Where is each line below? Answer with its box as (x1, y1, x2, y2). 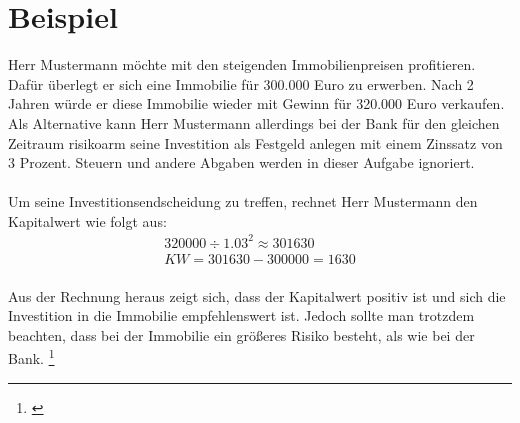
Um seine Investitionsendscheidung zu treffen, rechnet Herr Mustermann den (8, 191, 478, 212)
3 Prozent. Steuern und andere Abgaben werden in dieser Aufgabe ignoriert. (8, 152, 475, 173)
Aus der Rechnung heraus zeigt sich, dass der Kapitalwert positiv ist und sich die (8, 285, 506, 306)
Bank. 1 (8, 345, 55, 369)
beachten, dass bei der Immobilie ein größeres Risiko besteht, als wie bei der (8, 324, 475, 345)
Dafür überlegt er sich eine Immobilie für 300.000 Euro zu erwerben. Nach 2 (8, 73, 474, 94)
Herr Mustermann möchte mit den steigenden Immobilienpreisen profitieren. (8, 54, 476, 75)
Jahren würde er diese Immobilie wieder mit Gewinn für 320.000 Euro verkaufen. (8, 93, 505, 114)
